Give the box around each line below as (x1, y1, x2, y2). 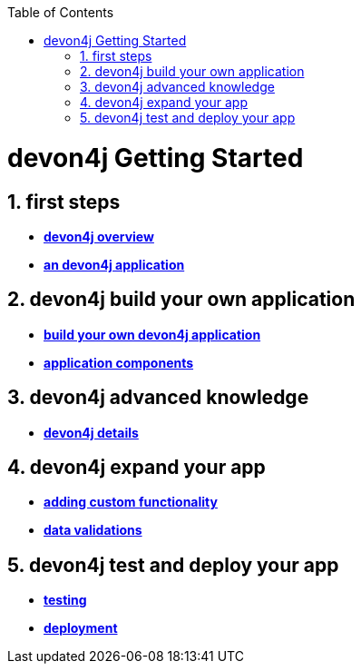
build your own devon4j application (44, 326, 261, 342)
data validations (44, 522, 142, 538)
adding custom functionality (44, 494, 218, 510)
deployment (44, 620, 118, 636)
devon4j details (44, 424, 139, 440)
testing (44, 592, 87, 608)
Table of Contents (7, 5, 114, 20)
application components (44, 354, 194, 370)
